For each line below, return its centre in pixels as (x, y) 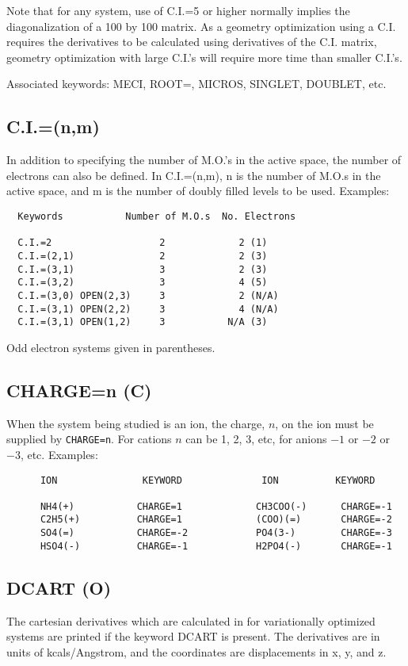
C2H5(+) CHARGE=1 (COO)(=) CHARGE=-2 (216, 520)
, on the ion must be (324, 423)
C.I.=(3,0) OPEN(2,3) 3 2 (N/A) (148, 295)
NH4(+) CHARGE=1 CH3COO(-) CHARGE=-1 (216, 506)
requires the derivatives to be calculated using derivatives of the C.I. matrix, (192, 42)
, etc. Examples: (59, 454)
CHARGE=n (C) (79, 390)
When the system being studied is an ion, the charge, (136, 423)
